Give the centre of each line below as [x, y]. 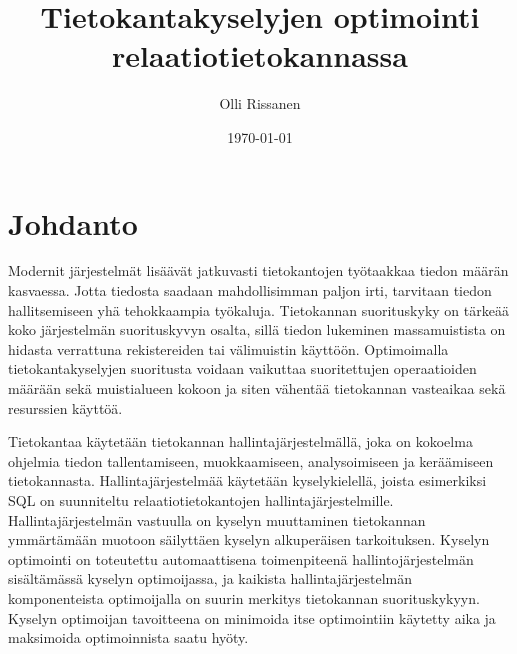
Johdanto [73, 222]
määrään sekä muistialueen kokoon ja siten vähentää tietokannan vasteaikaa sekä [257, 388]
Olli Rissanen [260, 103]
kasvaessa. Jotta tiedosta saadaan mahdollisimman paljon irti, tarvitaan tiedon [250, 290]
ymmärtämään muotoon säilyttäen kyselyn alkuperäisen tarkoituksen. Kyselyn [249, 539]
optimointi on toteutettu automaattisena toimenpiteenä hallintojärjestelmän [241, 558]
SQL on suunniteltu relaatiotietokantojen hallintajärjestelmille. [201, 499]
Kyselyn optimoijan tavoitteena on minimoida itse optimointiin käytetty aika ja [252, 617]
